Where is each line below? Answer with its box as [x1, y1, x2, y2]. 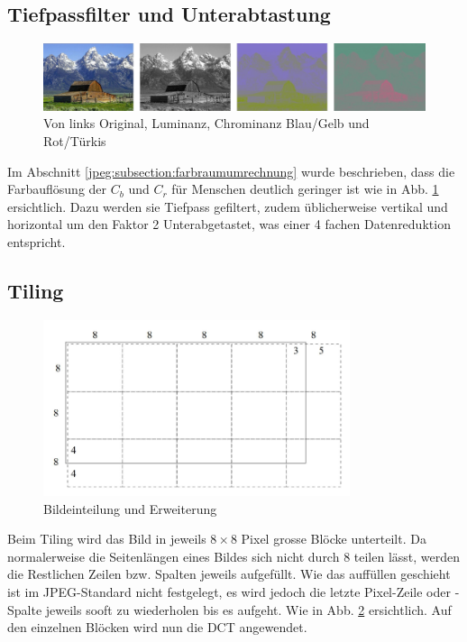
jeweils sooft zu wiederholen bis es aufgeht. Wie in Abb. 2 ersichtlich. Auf [45, 600, 452, 619]
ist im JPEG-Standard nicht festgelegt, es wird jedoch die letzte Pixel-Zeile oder [7, 582, 451, 601]
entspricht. [7, 232, 66, 251]
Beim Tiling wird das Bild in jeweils [7, 529, 206, 548]
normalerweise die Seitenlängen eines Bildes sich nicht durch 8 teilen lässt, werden [7, 546, 461, 565]
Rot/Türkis [43, 131, 106, 150]
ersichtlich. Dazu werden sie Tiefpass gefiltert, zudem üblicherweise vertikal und [7, 197, 448, 216]
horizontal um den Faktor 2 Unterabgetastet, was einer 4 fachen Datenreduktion [7, 215, 451, 234]
